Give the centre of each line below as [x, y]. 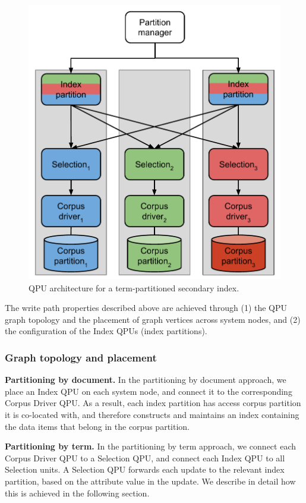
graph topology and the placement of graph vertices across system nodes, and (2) [153, 319]
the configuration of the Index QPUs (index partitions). [106, 331]
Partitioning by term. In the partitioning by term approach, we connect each [151, 446]
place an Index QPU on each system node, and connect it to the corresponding [149, 391]
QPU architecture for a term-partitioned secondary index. [134, 287]
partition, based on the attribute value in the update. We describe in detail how [150, 481]
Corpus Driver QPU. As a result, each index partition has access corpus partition [153, 403]
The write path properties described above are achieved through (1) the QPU [146, 308]
